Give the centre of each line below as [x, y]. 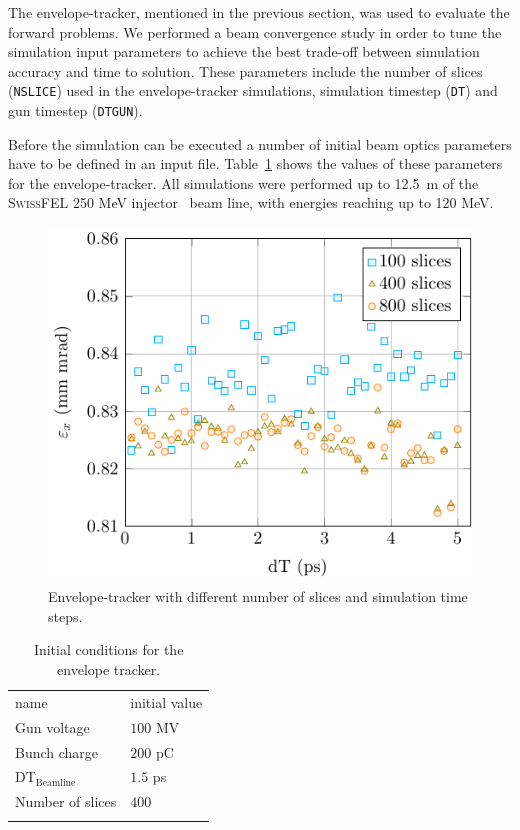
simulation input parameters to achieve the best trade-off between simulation [244, 51]
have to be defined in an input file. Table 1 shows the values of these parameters [255, 163]
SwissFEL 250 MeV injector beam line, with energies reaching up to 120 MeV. [251, 202]
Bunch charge [57, 751]
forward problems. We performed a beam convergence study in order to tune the [255, 31]
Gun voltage [52, 726]
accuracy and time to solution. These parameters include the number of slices [245, 70]
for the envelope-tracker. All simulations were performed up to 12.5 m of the [243, 182]
